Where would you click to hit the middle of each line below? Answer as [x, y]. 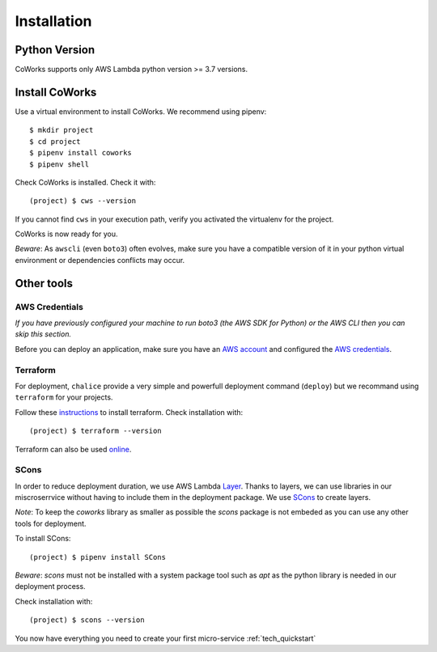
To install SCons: [43, 539]
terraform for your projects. [64, 397]
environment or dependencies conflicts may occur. [100, 260]
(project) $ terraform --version [95, 431]
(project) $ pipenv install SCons [98, 557]
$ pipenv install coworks [81, 153]
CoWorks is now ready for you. [66, 234]
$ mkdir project [62, 130]
